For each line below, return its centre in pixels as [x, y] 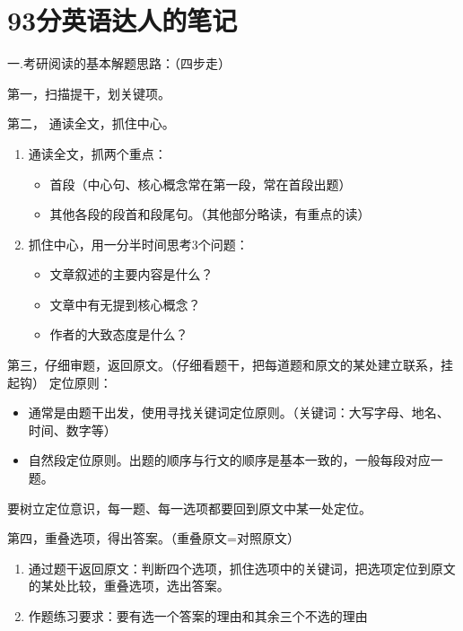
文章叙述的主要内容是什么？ [131, 274]
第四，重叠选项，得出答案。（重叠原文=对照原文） [153, 538]
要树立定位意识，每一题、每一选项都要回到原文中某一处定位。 [189, 508]
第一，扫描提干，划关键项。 [89, 93]
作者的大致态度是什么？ [119, 334]
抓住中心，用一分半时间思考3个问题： [138, 244]
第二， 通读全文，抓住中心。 [91, 123]
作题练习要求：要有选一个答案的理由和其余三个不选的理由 [198, 616]
